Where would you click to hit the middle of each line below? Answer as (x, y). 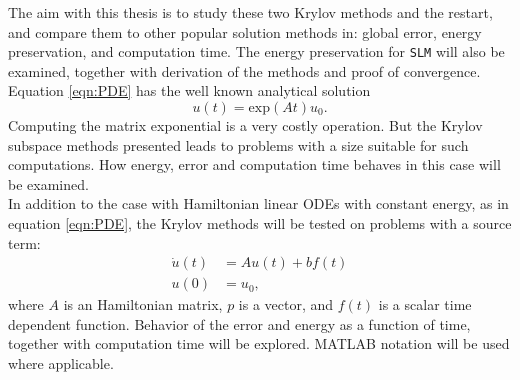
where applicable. (61, 363)
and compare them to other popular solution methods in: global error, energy (245, 31)
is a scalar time (425, 304)
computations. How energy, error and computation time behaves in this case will (254, 164)
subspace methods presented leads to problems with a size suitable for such (238, 144)
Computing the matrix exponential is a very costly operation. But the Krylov (245, 125)
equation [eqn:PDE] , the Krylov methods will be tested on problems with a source (260, 223)
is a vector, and (286, 304)
